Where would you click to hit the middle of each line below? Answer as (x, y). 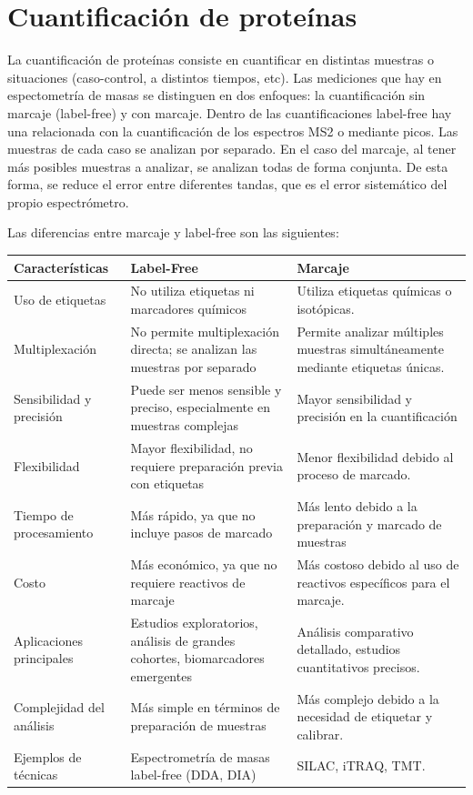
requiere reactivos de (188, 582)
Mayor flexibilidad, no (191, 447)
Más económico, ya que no (204, 564)
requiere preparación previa (207, 465)
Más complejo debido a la (368, 698)
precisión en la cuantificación (377, 416)
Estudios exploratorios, (194, 622)
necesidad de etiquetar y (365, 716)
